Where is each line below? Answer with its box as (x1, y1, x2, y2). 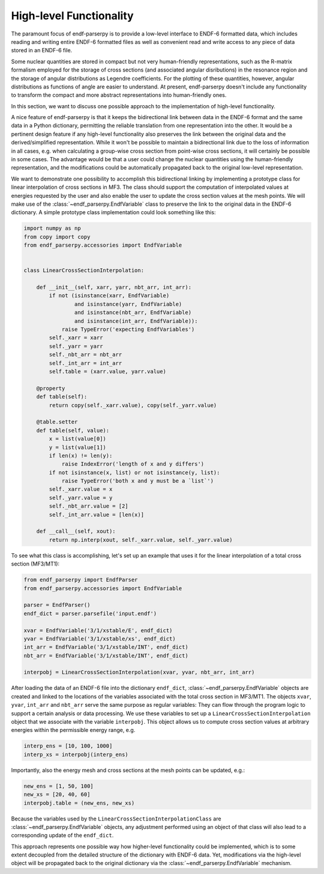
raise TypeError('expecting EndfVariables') (61, 326, 195, 333)
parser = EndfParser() (23, 602, 91, 609)
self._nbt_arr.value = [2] (49, 503, 128, 509)
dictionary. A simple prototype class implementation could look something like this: (11, 209, 216, 216)
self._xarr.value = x (49, 486, 113, 493)
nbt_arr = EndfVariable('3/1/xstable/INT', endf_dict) (23, 652, 188, 659)
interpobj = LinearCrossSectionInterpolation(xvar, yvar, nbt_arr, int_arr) (23, 669, 255, 676)
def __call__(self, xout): (36, 528, 116, 535)
